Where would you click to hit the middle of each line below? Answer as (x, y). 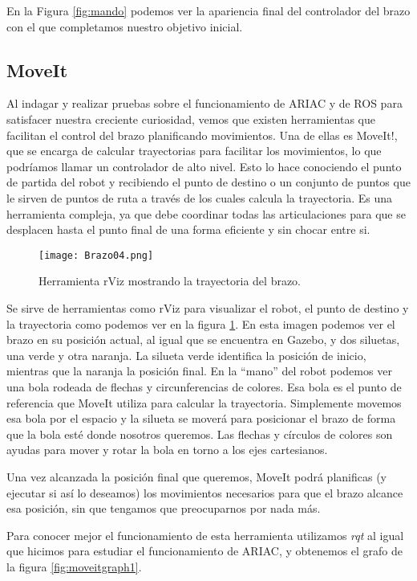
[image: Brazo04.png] (96, 255)
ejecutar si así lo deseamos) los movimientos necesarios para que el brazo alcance (205, 492)
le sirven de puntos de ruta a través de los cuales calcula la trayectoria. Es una (200, 197)
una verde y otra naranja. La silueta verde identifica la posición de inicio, (186, 355)
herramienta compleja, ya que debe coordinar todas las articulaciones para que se (206, 213)
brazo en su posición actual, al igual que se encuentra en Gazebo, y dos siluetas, (203, 340)
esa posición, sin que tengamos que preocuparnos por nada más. (164, 508)
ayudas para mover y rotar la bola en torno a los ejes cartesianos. (167, 450)
